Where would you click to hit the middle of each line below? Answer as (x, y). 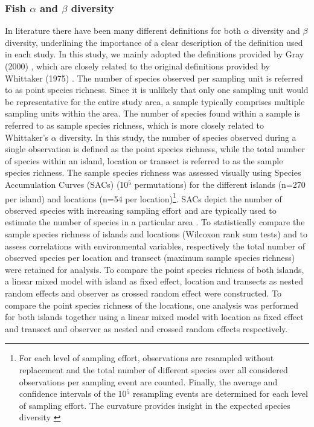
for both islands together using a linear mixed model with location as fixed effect (154, 317)
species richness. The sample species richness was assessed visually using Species (153, 172)
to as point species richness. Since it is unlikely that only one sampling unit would (157, 90)
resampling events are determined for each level (220, 393)
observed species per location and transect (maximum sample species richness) (150, 258)
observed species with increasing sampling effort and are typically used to (141, 210)
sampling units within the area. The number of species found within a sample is (152, 113)
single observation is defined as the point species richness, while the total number (155, 149)
